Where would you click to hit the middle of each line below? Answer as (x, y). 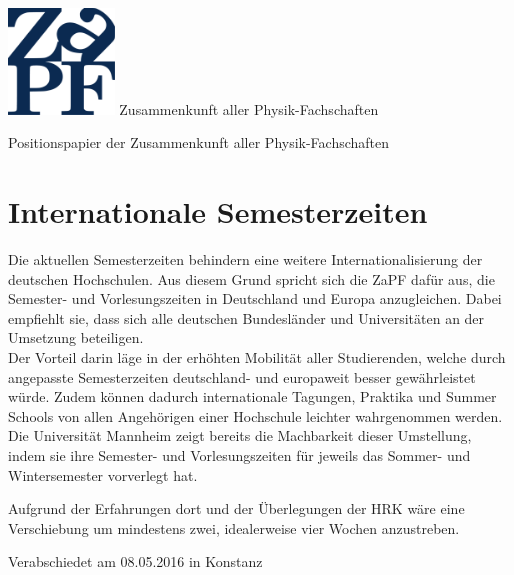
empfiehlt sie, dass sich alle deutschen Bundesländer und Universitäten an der (246, 317)
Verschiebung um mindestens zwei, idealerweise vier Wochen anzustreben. (234, 527)
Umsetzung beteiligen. (76, 337)
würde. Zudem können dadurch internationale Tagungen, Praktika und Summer (252, 396)
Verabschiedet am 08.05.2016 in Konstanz (135, 561)
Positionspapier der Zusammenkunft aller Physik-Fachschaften (199, 142)
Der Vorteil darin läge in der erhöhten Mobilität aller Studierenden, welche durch (257, 356)
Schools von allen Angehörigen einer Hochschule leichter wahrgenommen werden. (255, 415)
